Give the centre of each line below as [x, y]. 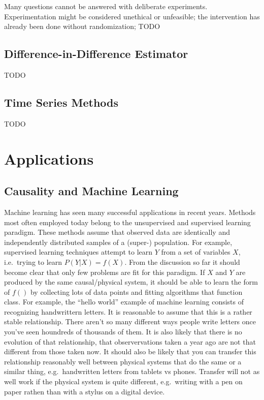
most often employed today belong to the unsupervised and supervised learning [127, 222]
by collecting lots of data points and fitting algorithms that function [136, 291]
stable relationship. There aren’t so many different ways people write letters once [130, 321]
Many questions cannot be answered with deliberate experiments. [106, 6]
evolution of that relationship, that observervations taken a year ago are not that [130, 341]
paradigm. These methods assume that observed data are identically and [117, 232]
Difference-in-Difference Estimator [96, 54]
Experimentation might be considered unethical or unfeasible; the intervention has [132, 16]
